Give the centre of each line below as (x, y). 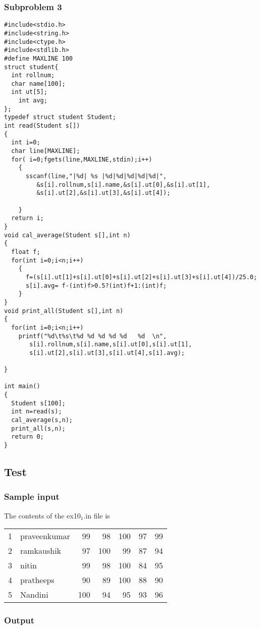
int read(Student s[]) (42, 126)
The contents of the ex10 (42, 515)
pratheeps (37, 580)
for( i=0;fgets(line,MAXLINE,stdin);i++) (82, 159)
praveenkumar (45, 536)
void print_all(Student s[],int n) (64, 311)
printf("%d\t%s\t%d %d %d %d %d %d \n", (93, 336)
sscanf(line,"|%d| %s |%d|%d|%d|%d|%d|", (96, 176)
